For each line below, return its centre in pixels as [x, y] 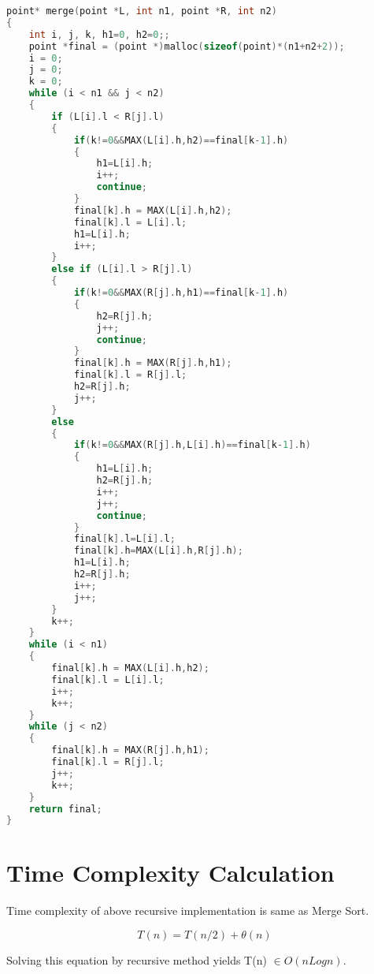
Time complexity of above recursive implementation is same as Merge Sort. [188, 911]
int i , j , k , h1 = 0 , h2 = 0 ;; [99, 34]
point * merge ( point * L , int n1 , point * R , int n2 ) [142, 11]
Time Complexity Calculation [170, 873]
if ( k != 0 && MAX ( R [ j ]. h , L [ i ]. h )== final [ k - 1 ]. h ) [192, 445]
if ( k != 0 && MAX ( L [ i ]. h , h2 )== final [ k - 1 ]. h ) [181, 140]
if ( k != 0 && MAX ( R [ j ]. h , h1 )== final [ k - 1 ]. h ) [181, 293]
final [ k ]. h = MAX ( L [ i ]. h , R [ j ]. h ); [158, 551]
